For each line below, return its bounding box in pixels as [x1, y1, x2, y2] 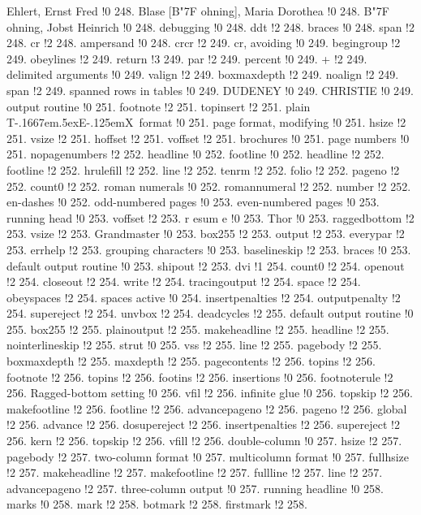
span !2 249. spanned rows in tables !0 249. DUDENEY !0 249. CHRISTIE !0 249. [6, 81, 415, 98]
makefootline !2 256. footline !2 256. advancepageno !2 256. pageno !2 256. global [6, 400, 407, 417]
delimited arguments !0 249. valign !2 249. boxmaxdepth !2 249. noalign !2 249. [6, 66, 399, 83]
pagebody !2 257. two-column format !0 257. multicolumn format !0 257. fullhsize [6, 448, 410, 465]
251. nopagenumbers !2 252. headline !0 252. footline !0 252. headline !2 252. [6, 145, 384, 162]
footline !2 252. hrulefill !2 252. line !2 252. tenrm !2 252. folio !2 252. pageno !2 [6, 161, 400, 178]
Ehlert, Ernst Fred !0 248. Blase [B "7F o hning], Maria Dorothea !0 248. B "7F [6, 2, 389, 19]
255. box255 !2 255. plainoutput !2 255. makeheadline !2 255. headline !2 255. [6, 320, 389, 337]
